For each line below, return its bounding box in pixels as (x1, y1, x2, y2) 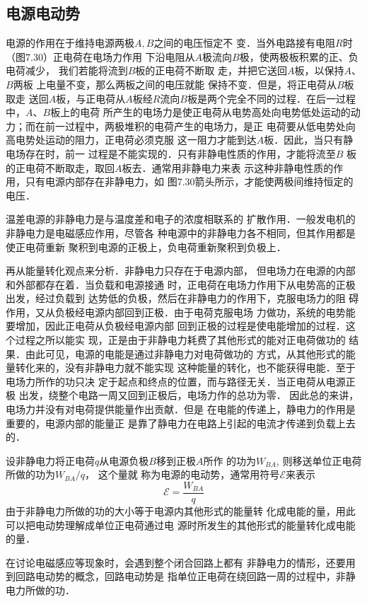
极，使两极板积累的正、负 (239, 49, 359, 64)
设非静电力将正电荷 (6, 453, 95, 468)
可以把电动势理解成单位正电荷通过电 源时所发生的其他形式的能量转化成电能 (6, 517, 356, 532)
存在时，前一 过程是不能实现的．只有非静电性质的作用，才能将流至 (25, 146, 336, 161)
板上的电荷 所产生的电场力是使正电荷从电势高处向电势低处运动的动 (50, 105, 361, 120)
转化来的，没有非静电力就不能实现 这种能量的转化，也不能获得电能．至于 (15, 360, 356, 375)
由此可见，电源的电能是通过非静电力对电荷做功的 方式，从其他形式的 (25, 346, 346, 361)
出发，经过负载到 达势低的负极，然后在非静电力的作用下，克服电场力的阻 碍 (6, 291, 359, 306)
